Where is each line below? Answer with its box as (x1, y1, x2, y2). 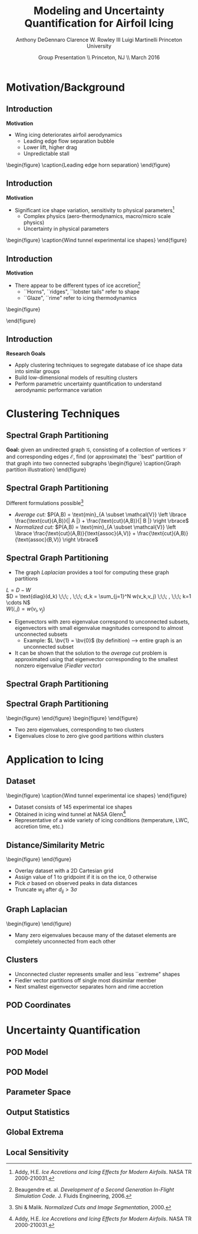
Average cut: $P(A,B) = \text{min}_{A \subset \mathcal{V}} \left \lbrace (14, 511, 187, 518)
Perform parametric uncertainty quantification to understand (14, 380, 162, 387)
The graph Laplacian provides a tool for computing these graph (14, 569, 170, 576)
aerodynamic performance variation (14, 386, 102, 393)
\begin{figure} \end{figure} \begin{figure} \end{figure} (6, 714, 138, 721)
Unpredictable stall (23, 150, 70, 157)
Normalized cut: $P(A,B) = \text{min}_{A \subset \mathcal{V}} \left (14, 523, 176, 530)
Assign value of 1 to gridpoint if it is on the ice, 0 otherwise (14, 873, 157, 880)
